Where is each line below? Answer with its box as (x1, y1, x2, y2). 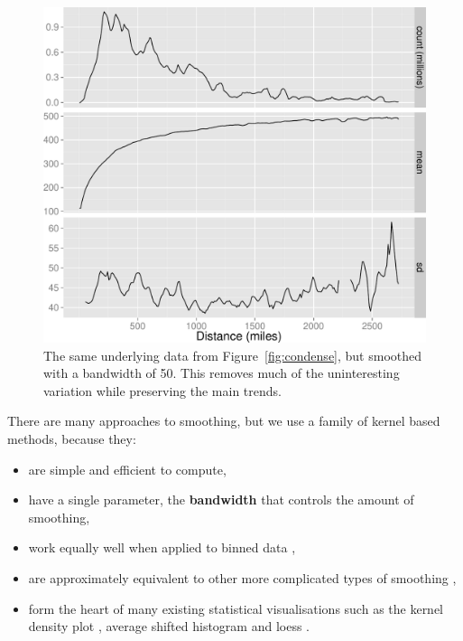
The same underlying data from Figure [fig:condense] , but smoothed (43, 345, 422, 364)
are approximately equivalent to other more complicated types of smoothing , (28, 568, 457, 587)
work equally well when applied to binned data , (28, 538, 296, 557)
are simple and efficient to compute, (28, 459, 227, 478)
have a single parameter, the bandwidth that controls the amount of (28, 490, 414, 509)
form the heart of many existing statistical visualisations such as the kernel (28, 599, 444, 617)
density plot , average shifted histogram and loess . (28, 617, 310, 636)
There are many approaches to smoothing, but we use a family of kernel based (7, 411, 440, 430)
